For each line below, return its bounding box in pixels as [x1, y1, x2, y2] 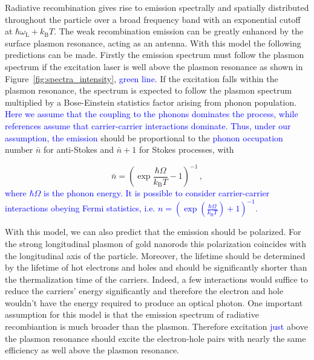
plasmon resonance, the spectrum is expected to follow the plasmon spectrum [5, 84, 292, 97]
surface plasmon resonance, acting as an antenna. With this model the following [5, 36, 301, 49]
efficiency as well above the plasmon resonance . [5, 344, 180, 356]
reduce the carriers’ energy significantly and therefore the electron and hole [5, 284, 284, 297]
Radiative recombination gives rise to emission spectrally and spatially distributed [5, 1, 309, 13]
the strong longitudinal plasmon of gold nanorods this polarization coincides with [5, 237, 306, 249]
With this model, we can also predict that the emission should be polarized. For [5, 225, 301, 238]
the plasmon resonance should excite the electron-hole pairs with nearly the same [5, 332, 306, 344]
